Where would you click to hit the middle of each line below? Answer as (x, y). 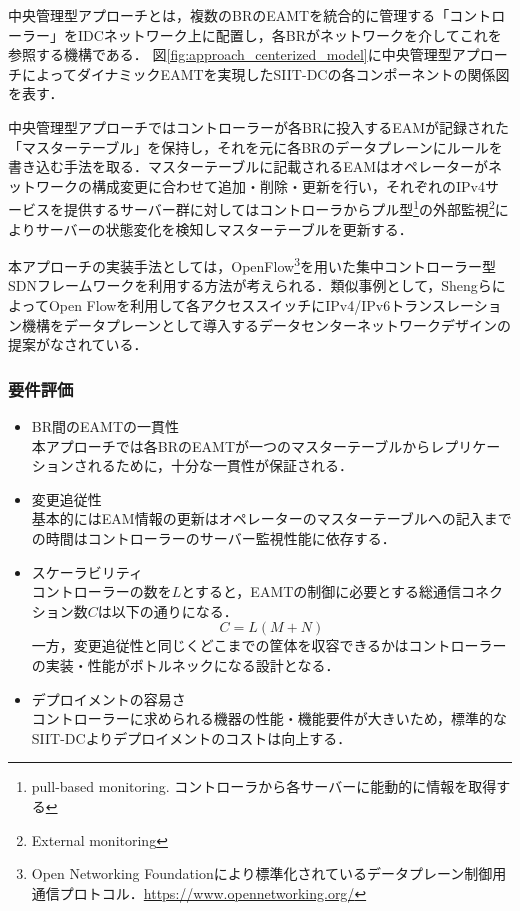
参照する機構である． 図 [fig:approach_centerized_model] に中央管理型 (230, 54)
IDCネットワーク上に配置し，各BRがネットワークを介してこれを (289, 34)
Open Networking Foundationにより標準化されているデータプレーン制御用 (269, 873)
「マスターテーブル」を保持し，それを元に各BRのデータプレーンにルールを (255, 146)
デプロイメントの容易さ (108, 698)
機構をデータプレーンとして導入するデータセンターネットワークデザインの (266, 324)
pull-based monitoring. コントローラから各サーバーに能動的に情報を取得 (264, 786)
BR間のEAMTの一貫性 (105, 426)
